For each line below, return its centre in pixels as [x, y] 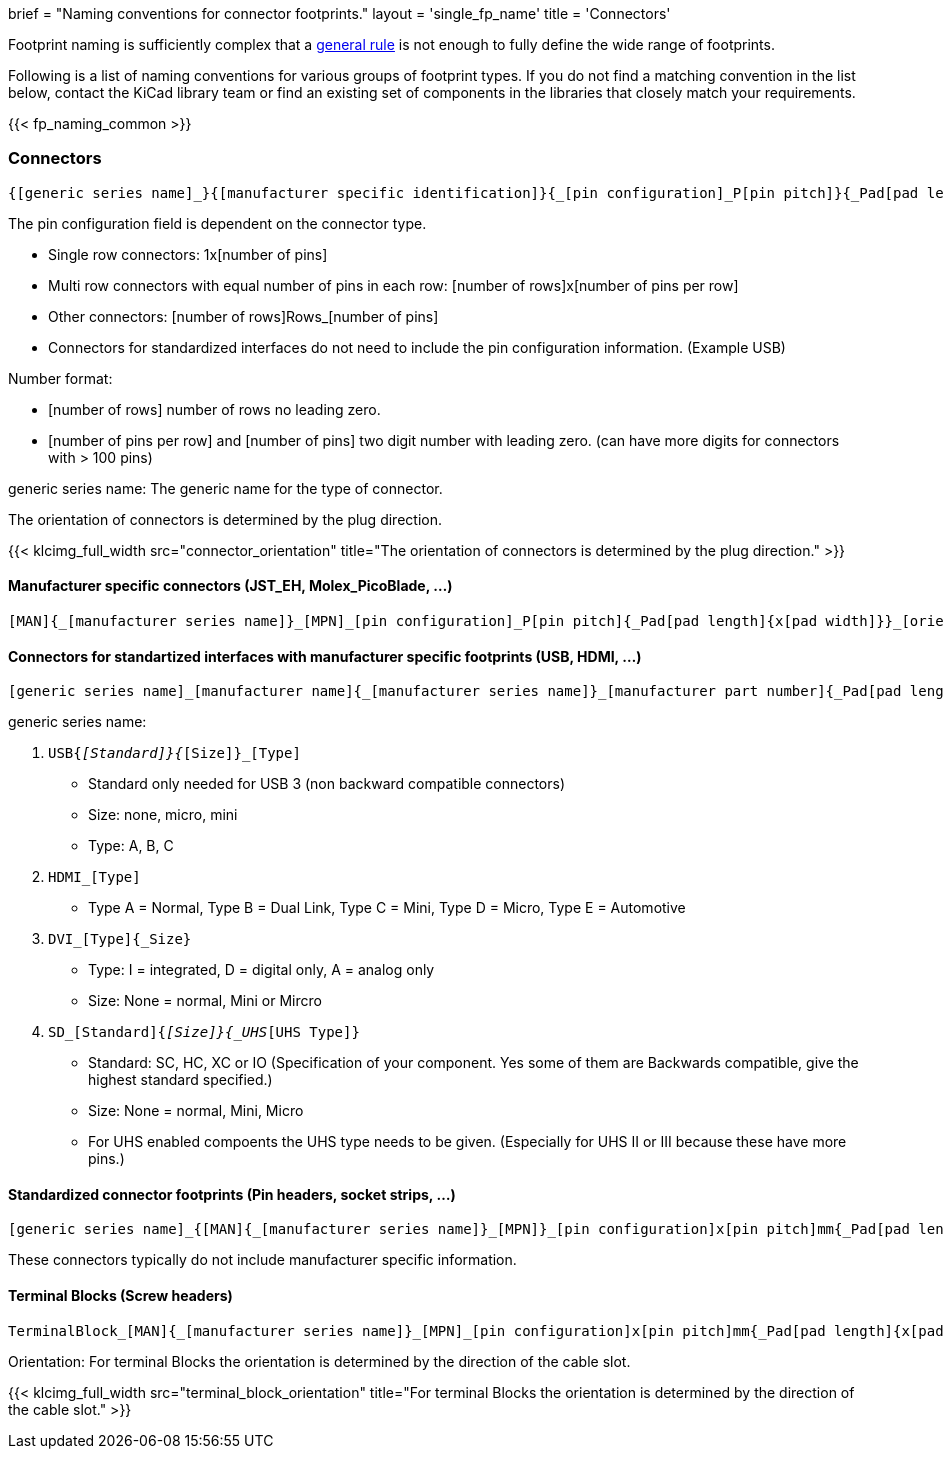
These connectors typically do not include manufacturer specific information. [262, 1260]
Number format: [60, 378]
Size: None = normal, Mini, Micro [196, 1111]
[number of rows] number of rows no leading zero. [214, 409]
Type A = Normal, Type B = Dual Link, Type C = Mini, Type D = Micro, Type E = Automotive [387, 908]
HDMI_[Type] [94, 877]
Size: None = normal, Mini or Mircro [205, 1001]
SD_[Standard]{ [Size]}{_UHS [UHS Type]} [204, 1032]
